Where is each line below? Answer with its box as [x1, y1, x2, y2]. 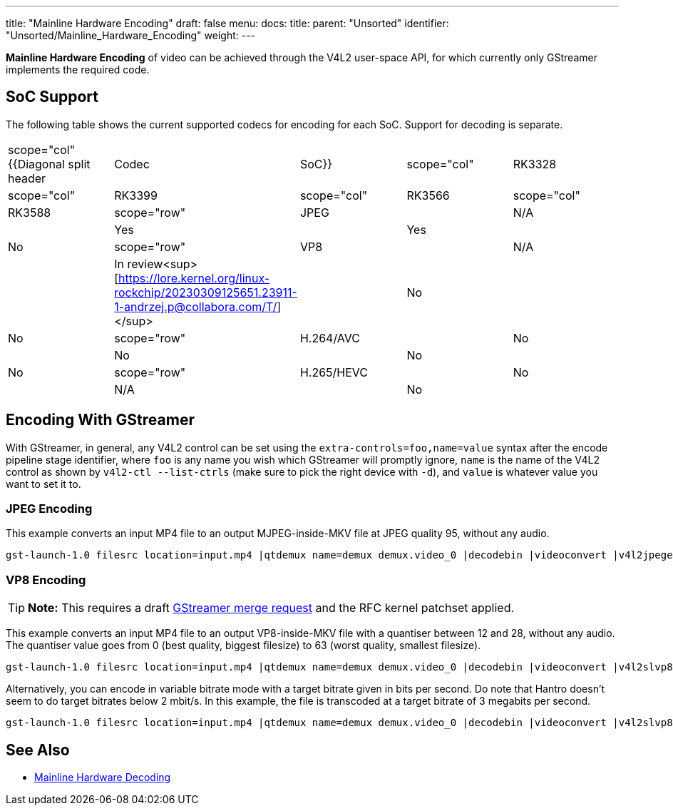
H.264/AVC [299, 330, 360, 345]
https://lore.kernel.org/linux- [118, 270, 270, 285]
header [8, 170, 46, 185]
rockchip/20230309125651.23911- [114, 285, 297, 300]
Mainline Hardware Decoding [34, 771, 171, 784]
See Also [6, 740, 70, 759]
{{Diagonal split [8, 156, 91, 171]
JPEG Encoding [6, 501, 93, 516]
